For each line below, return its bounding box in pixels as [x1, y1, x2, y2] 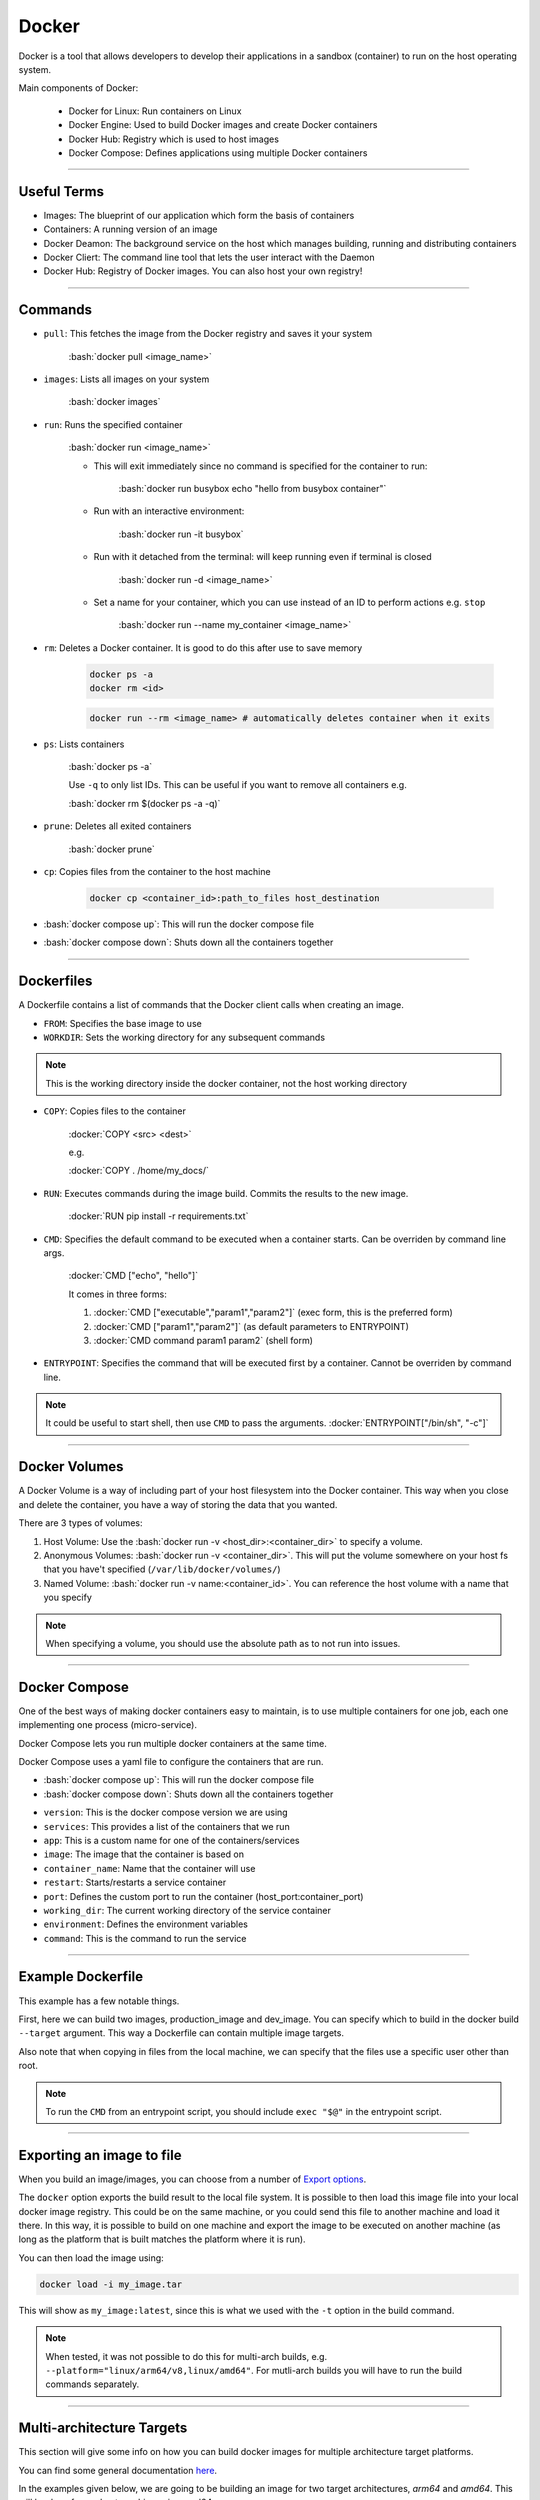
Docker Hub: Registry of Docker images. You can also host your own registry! [43, 265, 363, 277]
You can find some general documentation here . [18, 2464, 218, 2476]
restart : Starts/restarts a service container [43, 1876, 227, 1889]
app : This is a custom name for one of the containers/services [43, 1834, 300, 1846]
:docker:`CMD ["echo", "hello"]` [68, 1270, 199, 1282]
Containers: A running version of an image [43, 223, 218, 235]
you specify [43, 1591, 92, 1604]
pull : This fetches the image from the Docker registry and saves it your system [43, 328, 373, 340]
